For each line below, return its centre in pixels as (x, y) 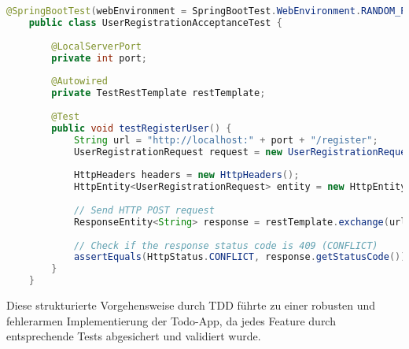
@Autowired (79, 82)
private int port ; (99, 58)
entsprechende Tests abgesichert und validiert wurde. (134, 336)
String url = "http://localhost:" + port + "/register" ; (226, 140)
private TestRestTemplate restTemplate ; (158, 93)
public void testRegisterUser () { (142, 128)
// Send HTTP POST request (144, 210)
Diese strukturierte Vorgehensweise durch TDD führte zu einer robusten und (191, 305)
